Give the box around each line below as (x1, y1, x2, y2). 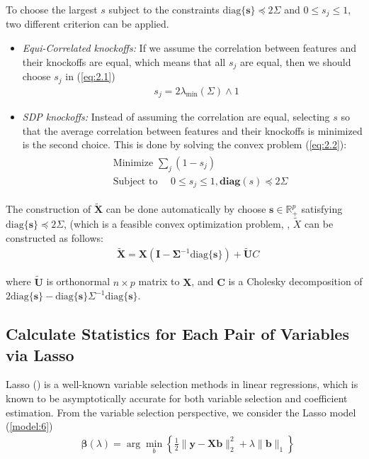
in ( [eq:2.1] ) (65, 69, 115, 84)
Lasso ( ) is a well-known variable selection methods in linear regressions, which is (6, 377, 358, 392)
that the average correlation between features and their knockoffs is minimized (22, 123, 363, 138)
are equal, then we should (239, 54, 351, 69)
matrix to (138, 274, 180, 289)
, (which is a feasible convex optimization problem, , (64, 216, 290, 231)
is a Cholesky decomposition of (228, 274, 363, 289)
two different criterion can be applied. (6, 16, 169, 31)
